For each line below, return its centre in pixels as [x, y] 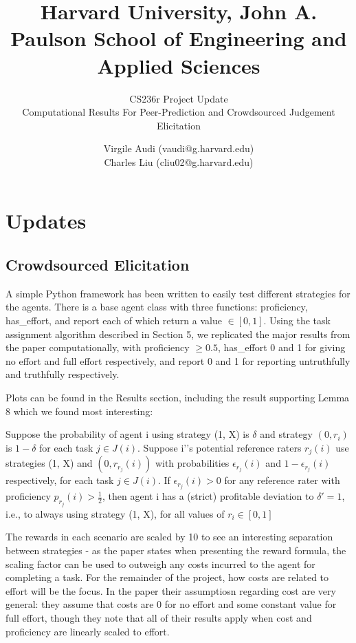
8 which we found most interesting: [79, 411]
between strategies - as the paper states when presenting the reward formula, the [176, 550]
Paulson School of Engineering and [179, 38]
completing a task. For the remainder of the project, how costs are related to [167, 577]
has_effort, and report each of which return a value [114, 320]
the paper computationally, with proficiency [98, 347]
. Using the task [297, 320]
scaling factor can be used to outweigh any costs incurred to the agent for [160, 563]
